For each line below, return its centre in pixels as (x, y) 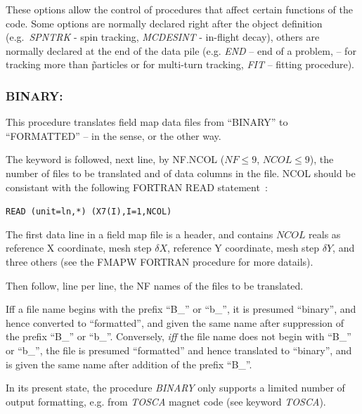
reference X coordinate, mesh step (79, 248)
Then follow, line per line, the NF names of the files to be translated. (155, 285)
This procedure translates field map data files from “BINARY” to (147, 122)
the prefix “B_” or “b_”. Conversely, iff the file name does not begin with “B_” (179, 336)
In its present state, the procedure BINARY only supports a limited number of (175, 388)
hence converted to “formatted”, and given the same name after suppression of (175, 322)
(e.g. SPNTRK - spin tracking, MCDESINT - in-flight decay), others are (163, 37)
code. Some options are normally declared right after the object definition (164, 23)
